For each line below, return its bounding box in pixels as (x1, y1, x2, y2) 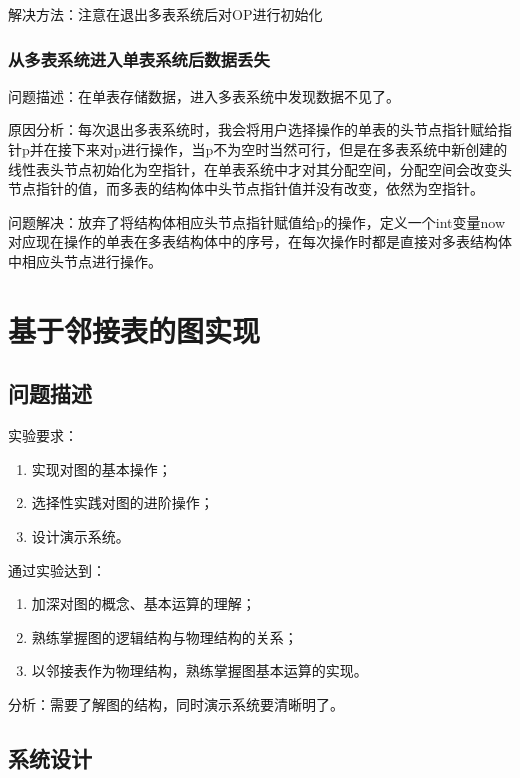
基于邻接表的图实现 (8, 309, 261, 350)
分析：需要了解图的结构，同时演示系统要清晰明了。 (8, 693, 344, 714)
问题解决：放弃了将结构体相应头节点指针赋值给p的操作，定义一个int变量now (8, 211, 506, 232)
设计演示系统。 (31, 525, 130, 546)
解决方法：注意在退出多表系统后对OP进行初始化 (8, 4, 323, 24)
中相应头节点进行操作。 (8, 250, 162, 271)
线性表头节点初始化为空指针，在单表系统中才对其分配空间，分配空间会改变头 (8, 158, 512, 179)
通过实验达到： (8, 559, 106, 580)
